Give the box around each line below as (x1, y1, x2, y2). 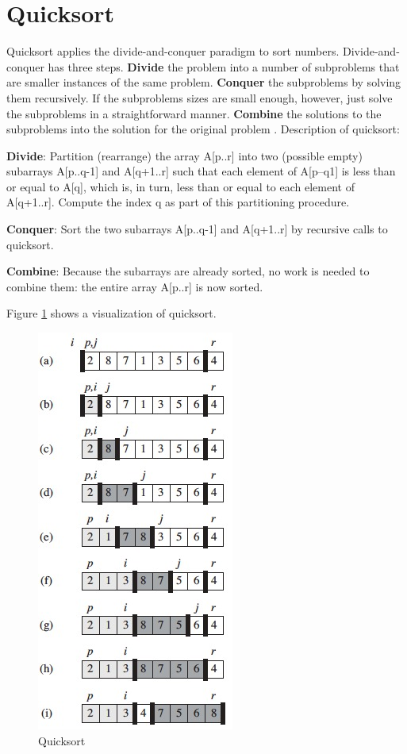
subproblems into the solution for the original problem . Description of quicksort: (6, 121, 400, 137)
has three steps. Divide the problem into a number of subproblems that (48, 58, 400, 75)
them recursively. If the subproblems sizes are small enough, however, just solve (6, 89, 393, 106)
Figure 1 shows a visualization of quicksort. (6, 305, 217, 321)
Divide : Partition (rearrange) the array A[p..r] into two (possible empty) (6, 147, 363, 163)
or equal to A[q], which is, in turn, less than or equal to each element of (6, 178, 355, 194)
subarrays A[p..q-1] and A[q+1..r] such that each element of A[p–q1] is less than (6, 163, 396, 179)
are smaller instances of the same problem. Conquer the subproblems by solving (6, 74, 401, 90)
